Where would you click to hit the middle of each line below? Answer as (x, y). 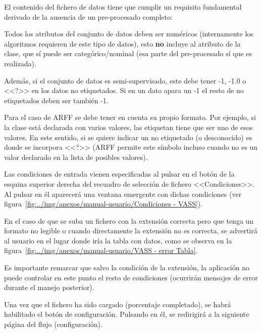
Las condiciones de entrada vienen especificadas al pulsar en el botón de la (119, 174)
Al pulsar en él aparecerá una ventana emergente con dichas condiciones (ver (123, 194)
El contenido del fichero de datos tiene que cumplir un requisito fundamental (123, 7)
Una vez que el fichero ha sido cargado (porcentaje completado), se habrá (118, 304)
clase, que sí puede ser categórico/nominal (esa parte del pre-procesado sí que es (128, 53)
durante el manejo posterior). (49, 287)
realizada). (20, 63)
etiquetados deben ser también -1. (56, 100)
